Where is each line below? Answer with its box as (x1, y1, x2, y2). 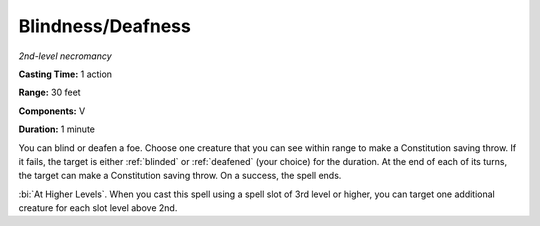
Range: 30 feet (18, 86, 81, 99)
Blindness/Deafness (18, 15, 192, 37)
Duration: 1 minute (18, 123, 95, 135)
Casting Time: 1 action (18, 68, 113, 80)
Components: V (18, 105, 86, 117)
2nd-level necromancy (18, 50, 112, 62)
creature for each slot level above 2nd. (18, 202, 178, 214)
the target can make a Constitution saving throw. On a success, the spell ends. (18, 170, 342, 182)
